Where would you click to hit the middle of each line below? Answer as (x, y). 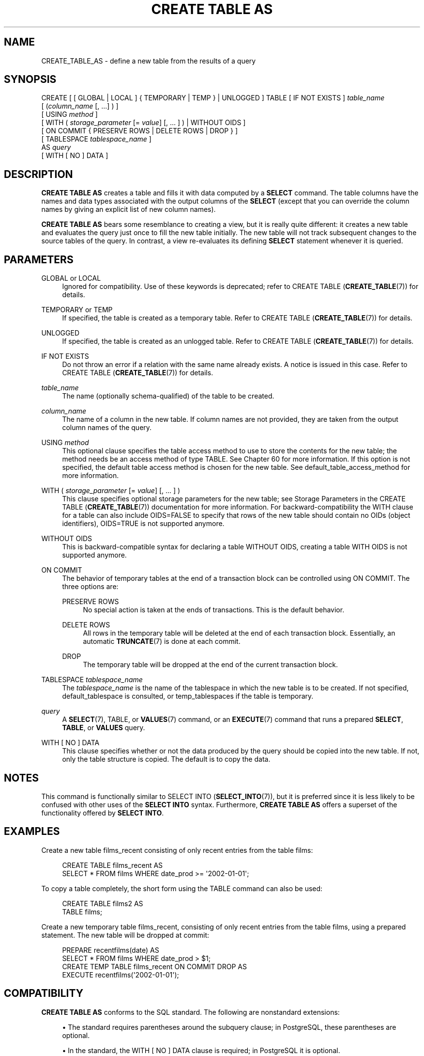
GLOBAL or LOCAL (71, 278)
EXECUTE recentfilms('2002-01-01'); (121, 975)
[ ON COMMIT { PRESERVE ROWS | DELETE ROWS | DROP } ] (140, 131)
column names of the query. (107, 428)
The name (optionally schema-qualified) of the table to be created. (168, 396)
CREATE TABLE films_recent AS (113, 865)
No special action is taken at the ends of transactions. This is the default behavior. (214, 610)
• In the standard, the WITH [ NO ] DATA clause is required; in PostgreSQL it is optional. (201, 1050)
